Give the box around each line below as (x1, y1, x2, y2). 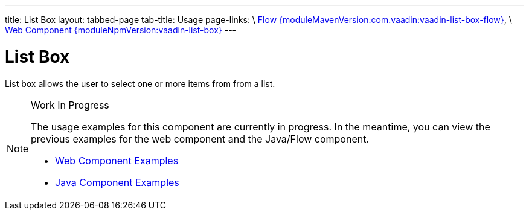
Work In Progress (31, 98, 109, 111)
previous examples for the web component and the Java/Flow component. (31, 132, 370, 145)
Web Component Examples (55, 154, 179, 167)
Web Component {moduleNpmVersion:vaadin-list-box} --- (5, 25, 237, 35)
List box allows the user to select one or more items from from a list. (5, 78, 275, 89)
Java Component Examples (55, 176, 179, 188)
